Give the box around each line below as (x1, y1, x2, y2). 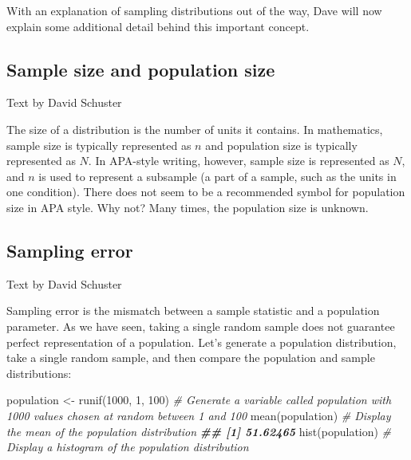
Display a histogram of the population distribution (6, 438, 249, 455)
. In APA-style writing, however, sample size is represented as (88, 152, 389, 169)
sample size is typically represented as (6, 136, 192, 153)
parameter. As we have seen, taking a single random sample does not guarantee (6, 317, 395, 334)
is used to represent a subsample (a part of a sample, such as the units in (38, 167, 397, 184)
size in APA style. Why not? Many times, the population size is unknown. (6, 199, 369, 215)
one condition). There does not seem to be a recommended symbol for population (6, 183, 405, 200)
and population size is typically (205, 136, 358, 153)
